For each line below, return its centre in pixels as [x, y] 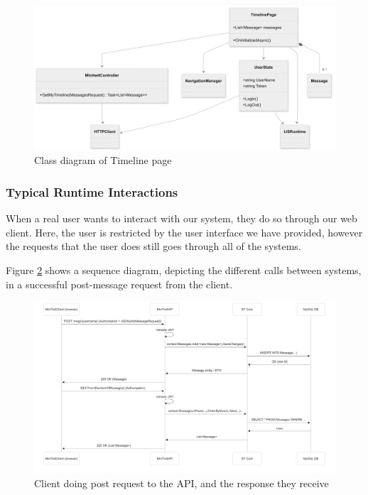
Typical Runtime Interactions [92, 191]
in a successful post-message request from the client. [119, 284]
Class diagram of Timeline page [103, 160]
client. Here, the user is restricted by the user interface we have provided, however [184, 232]
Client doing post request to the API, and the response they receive [182, 483]
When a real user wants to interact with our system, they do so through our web [182, 218]
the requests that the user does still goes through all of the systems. [153, 246]
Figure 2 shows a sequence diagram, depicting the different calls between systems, [184, 270]
